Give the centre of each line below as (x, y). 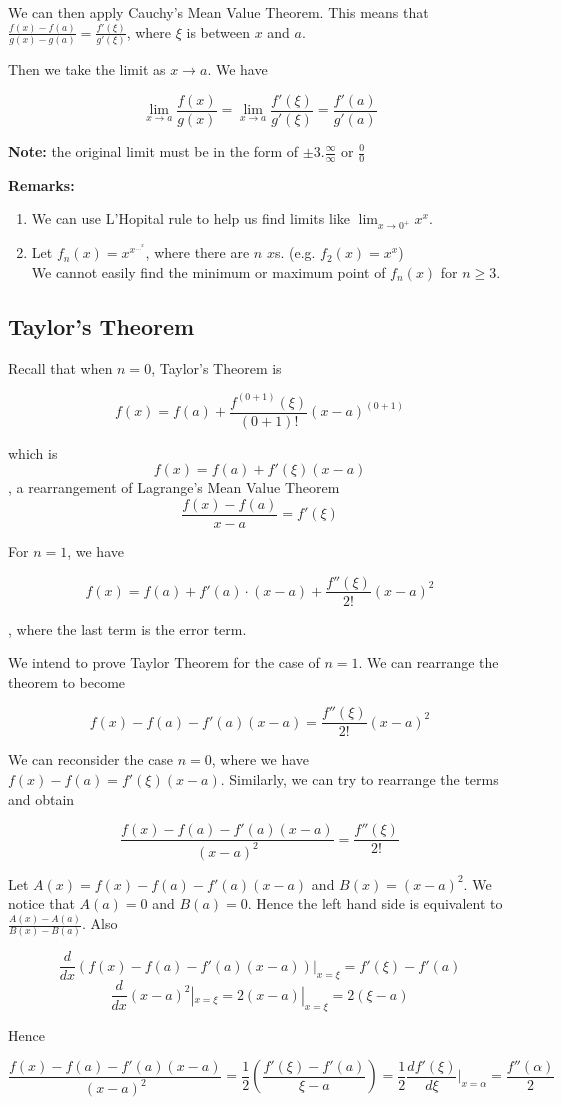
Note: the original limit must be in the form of (153, 151)
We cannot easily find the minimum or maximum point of (208, 271)
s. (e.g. (295, 252)
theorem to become (67, 681)
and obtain (41, 798)
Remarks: (41, 184)
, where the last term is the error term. (127, 628)
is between (218, 31)
